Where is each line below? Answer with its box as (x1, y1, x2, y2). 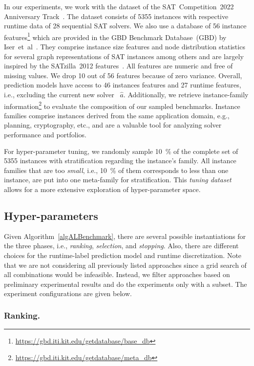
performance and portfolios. (4, 129, 87, 140)
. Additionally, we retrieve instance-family (123, 89, 249, 99)
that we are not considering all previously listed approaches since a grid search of (4, 259, 247, 270)
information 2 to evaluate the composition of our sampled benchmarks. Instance (4, 99, 240, 111)
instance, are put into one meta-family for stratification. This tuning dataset (4, 174, 232, 185)
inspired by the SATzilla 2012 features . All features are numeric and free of (4, 61, 233, 71)
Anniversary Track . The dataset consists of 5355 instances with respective (4, 11, 229, 21)
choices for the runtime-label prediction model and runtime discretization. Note (4, 250, 242, 260)
